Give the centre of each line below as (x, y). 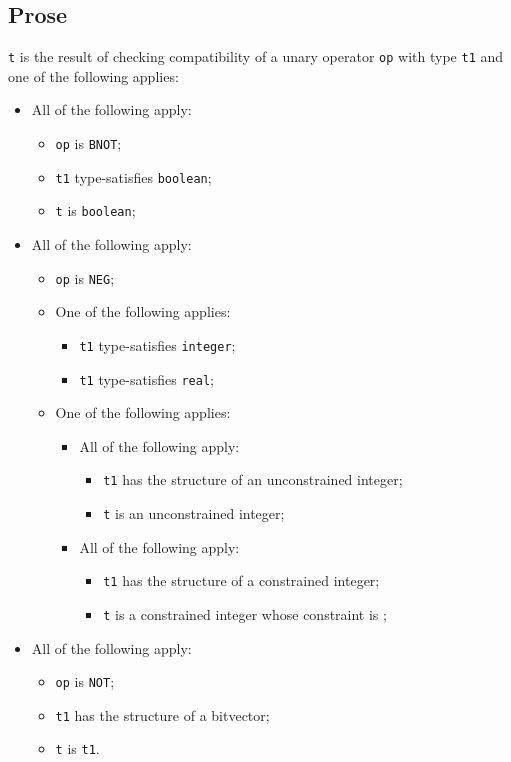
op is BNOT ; (88, 143)
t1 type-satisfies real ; (146, 378)
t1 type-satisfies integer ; (157, 344)
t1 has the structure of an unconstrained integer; (253, 479)
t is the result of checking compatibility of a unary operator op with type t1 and (256, 56)
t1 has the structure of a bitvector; (162, 714)
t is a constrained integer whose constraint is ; (245, 613)
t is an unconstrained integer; (194, 513)
